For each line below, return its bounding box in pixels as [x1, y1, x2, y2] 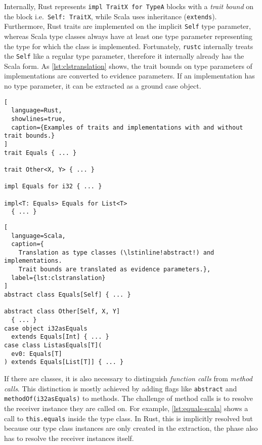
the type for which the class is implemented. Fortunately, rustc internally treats [4, 41, 253, 51]
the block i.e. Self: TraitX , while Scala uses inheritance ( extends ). [4, 11, 217, 21]
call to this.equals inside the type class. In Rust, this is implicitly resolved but [4, 413, 253, 423]
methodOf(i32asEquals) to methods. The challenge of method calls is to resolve [4, 393, 253, 403]
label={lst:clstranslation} [11, 274, 106, 281]
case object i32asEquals [4, 325, 88, 332]
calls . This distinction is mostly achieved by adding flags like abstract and [4, 383, 237, 393]
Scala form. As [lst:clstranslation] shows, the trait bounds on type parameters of [4, 60, 252, 71]
